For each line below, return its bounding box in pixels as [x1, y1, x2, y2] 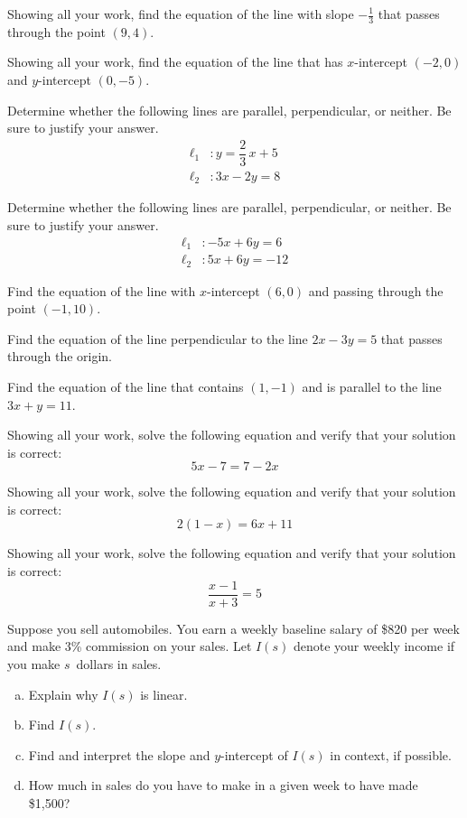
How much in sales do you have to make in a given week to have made [28, 776, 418, 795]
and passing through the [308, 281, 444, 300]
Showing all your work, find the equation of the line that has [7, 52, 343, 71]
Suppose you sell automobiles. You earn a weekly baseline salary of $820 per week [7, 618, 460, 637]
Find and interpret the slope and [28, 745, 210, 764]
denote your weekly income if [293, 637, 455, 655]
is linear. [140, 684, 188, 703]
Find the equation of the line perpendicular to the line [7, 329, 308, 348]
